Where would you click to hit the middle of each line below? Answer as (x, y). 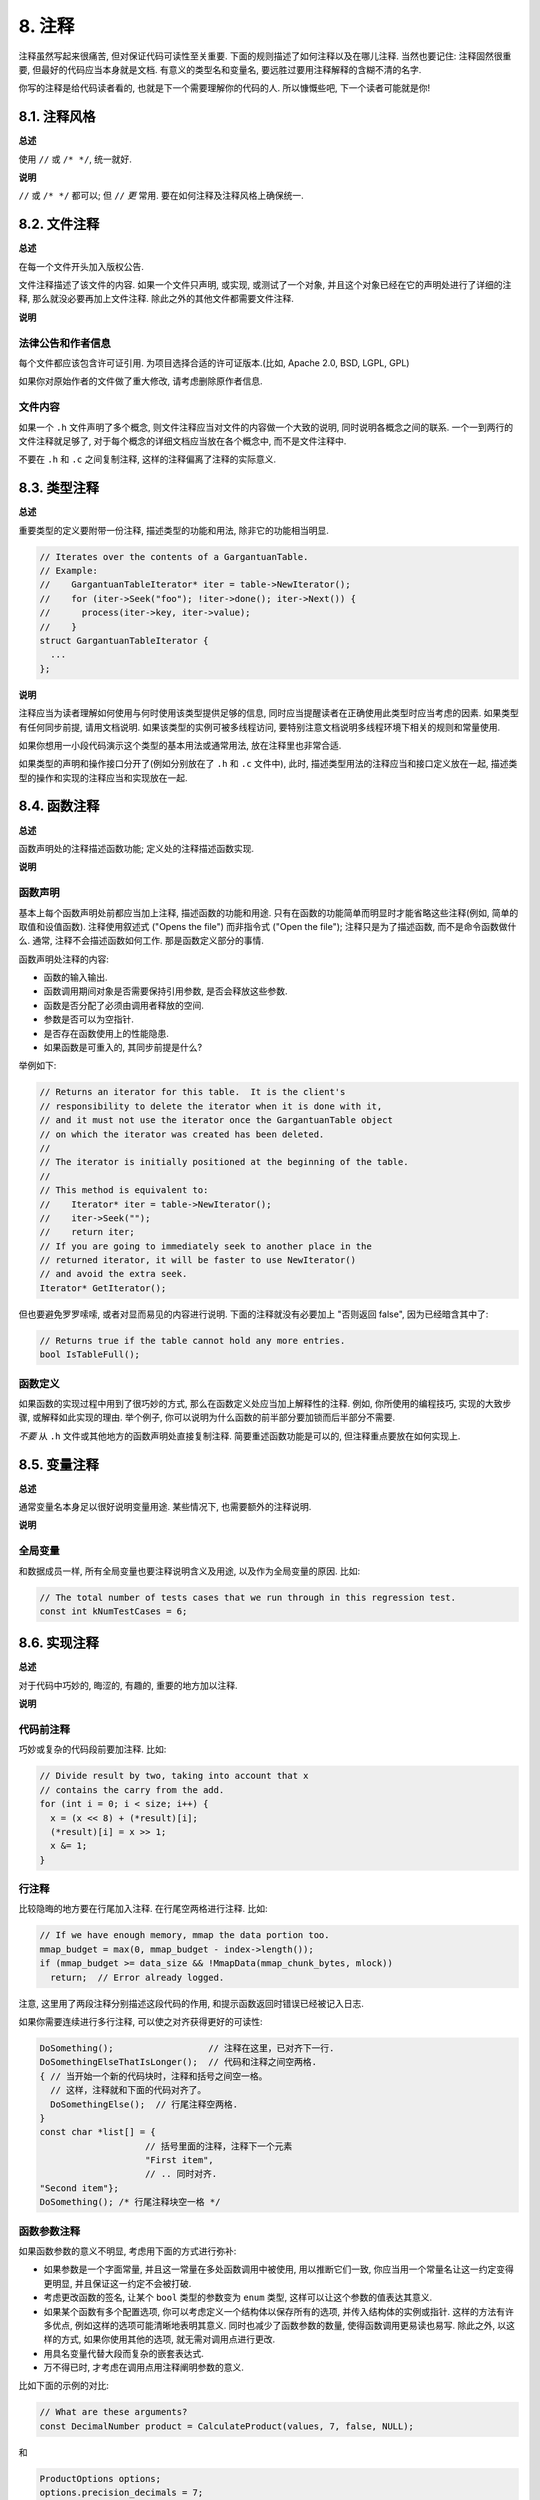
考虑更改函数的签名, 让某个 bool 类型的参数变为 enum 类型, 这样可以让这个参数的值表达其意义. (238, 2297)
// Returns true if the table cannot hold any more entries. (192, 1340)
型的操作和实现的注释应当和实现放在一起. (103, 777)
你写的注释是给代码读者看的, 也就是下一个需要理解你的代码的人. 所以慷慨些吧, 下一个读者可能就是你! (224, 88)
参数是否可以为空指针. (89, 1019)
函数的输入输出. (76, 977)
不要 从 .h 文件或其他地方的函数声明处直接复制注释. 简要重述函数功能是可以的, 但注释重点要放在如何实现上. (239, 1436)
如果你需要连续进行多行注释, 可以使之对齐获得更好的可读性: (141, 2021)
